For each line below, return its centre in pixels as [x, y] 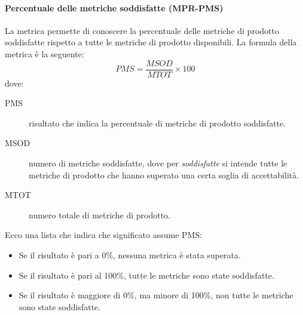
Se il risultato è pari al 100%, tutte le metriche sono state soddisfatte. [146, 275]
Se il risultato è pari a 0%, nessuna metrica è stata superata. [130, 254]
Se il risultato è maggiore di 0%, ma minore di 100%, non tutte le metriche [156, 295]
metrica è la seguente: [45, 53]
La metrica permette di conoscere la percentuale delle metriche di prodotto [142, 30]
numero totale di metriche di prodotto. [100, 214]
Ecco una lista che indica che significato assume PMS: [104, 235]
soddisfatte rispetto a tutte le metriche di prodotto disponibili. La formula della [151, 42]
